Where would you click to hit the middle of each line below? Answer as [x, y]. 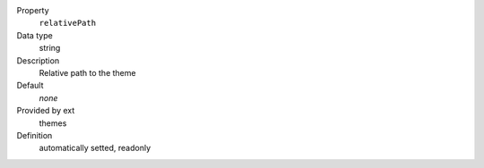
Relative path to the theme [87, 72]
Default [30, 86]
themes [53, 123]
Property [33, 10]
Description [38, 60]
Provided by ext [46, 111]
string [50, 48]
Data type [35, 35]
